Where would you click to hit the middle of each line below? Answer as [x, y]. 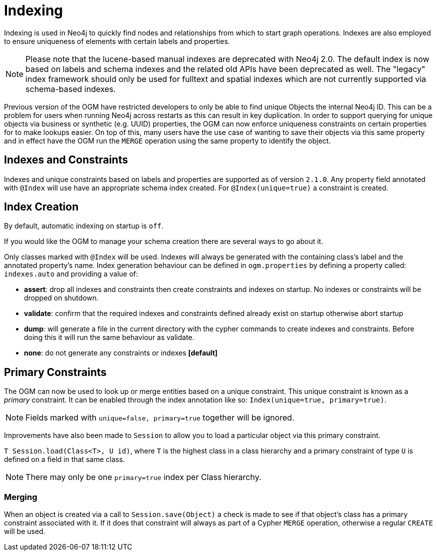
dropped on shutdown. [61, 298]
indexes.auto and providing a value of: [71, 274]
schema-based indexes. [71, 89]
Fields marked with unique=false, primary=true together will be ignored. [160, 418]
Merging [21, 497]
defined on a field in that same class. [64, 459]
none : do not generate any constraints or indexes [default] [121, 353]
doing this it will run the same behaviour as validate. [109, 337]
